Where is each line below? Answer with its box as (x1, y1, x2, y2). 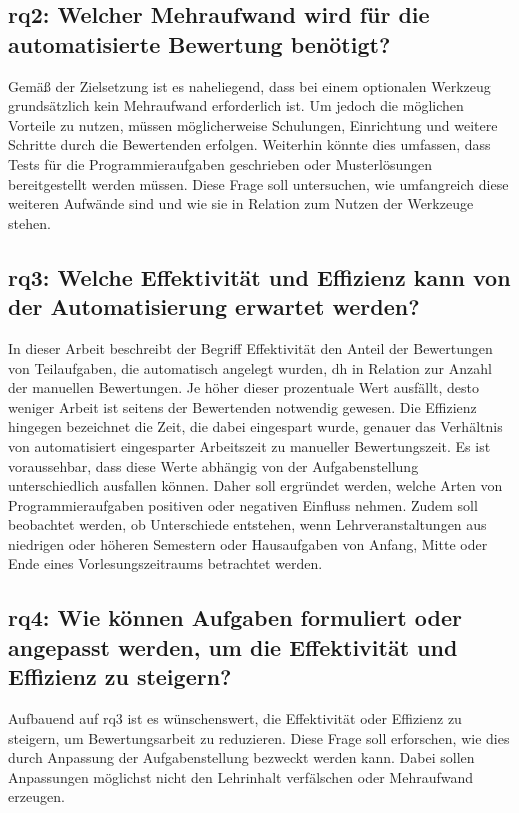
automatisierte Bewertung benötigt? (8, 28, 391, 59)
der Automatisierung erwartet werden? (8, 291, 420, 322)
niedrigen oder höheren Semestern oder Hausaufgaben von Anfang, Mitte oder (8, 533, 488, 554)
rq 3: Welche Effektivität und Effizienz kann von (8, 261, 511, 292)
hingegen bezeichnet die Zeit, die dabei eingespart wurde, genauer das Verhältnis (8, 416, 503, 437)
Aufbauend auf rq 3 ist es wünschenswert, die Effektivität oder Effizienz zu (8, 708, 462, 729)
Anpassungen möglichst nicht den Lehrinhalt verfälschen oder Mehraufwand (8, 766, 474, 787)
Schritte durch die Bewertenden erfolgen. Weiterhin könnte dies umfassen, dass (8, 134, 491, 155)
